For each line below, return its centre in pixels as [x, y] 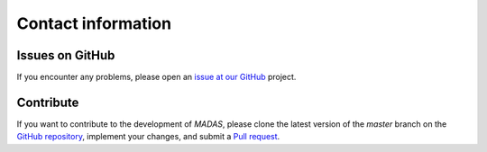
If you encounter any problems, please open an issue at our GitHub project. [156, 77]
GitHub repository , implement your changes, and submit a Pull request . [148, 137]
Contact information [94, 23]
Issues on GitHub [66, 55]
